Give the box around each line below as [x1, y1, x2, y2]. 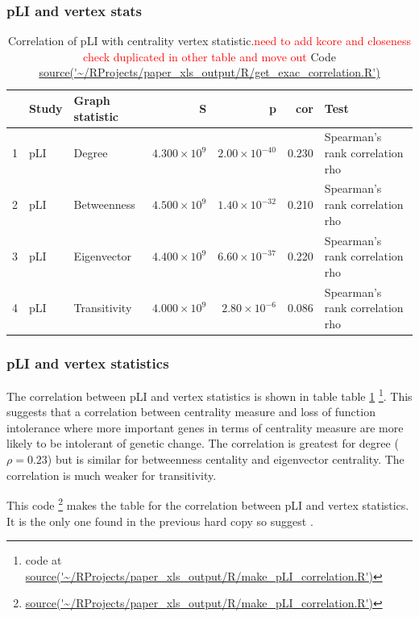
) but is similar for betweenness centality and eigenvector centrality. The [47, 451, 404, 468]
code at [25, 552, 62, 569]
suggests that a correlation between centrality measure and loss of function [6, 403, 375, 420]
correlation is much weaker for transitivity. [6, 466, 217, 483]
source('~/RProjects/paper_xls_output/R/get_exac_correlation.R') [39, 64, 380, 81]
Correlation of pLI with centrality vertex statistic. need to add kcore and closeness [7, 32, 412, 49]
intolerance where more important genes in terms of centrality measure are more [6, 419, 404, 436]
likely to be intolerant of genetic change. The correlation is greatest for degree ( [6, 435, 399, 452]
